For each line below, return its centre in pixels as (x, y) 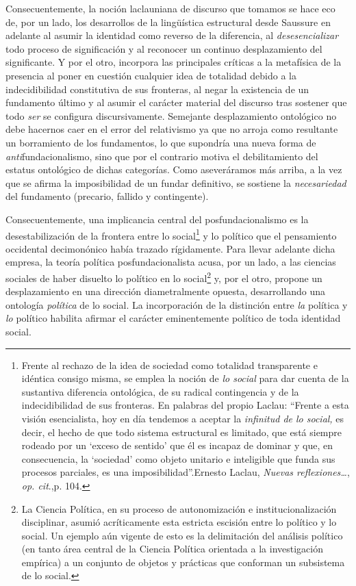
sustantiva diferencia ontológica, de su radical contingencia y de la (160, 391)
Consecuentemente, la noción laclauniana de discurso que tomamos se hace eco (170, 8)
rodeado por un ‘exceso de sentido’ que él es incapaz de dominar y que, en (177, 445)
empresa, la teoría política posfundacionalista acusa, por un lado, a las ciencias (171, 262)
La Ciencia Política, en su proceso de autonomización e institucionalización (179, 508)
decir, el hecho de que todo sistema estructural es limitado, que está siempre (182, 432)
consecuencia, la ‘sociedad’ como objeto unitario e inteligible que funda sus (178, 458)
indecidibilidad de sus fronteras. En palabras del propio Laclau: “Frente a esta (185, 405)
